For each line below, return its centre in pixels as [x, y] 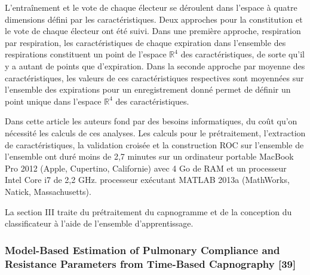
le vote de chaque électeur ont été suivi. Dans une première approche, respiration [153, 31]
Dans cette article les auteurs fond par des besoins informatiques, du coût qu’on [151, 121]
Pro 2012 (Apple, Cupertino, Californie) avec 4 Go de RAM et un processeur [146, 168]
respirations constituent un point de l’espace [86, 54]
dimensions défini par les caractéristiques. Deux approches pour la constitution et [154, 19]
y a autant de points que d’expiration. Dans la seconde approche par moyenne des [155, 65]
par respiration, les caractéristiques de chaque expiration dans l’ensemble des [145, 42]
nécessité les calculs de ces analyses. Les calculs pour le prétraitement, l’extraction [155, 132]
